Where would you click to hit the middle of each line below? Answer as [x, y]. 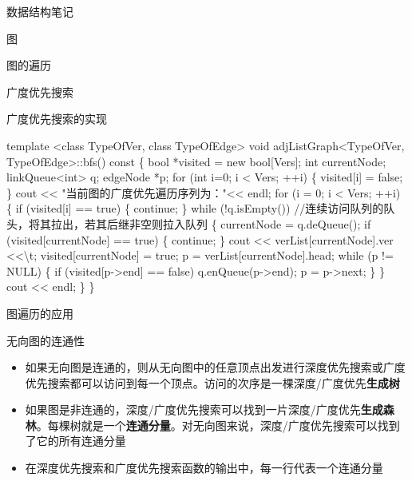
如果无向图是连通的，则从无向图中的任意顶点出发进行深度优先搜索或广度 [215, 367]
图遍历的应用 [40, 313]
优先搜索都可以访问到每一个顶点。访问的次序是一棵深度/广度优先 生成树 [212, 382]
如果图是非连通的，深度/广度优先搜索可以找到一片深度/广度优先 [193, 409]
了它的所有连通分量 [75, 441]
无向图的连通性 [46, 340]
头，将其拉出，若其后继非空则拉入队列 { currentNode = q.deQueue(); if [189, 223]
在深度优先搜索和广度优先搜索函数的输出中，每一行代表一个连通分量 [204, 468]
